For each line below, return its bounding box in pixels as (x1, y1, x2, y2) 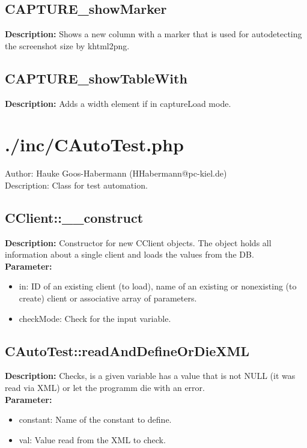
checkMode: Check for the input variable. (19, 312, 171, 324)
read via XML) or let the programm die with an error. (5, 381, 205, 394)
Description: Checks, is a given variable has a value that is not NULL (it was (5, 369, 296, 382)
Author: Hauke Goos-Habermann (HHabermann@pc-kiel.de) (5, 167, 227, 180)
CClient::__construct (5, 208, 144, 226)
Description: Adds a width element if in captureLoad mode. (5, 97, 231, 109)
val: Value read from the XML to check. (19, 433, 166, 446)
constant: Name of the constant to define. (19, 413, 172, 426)
